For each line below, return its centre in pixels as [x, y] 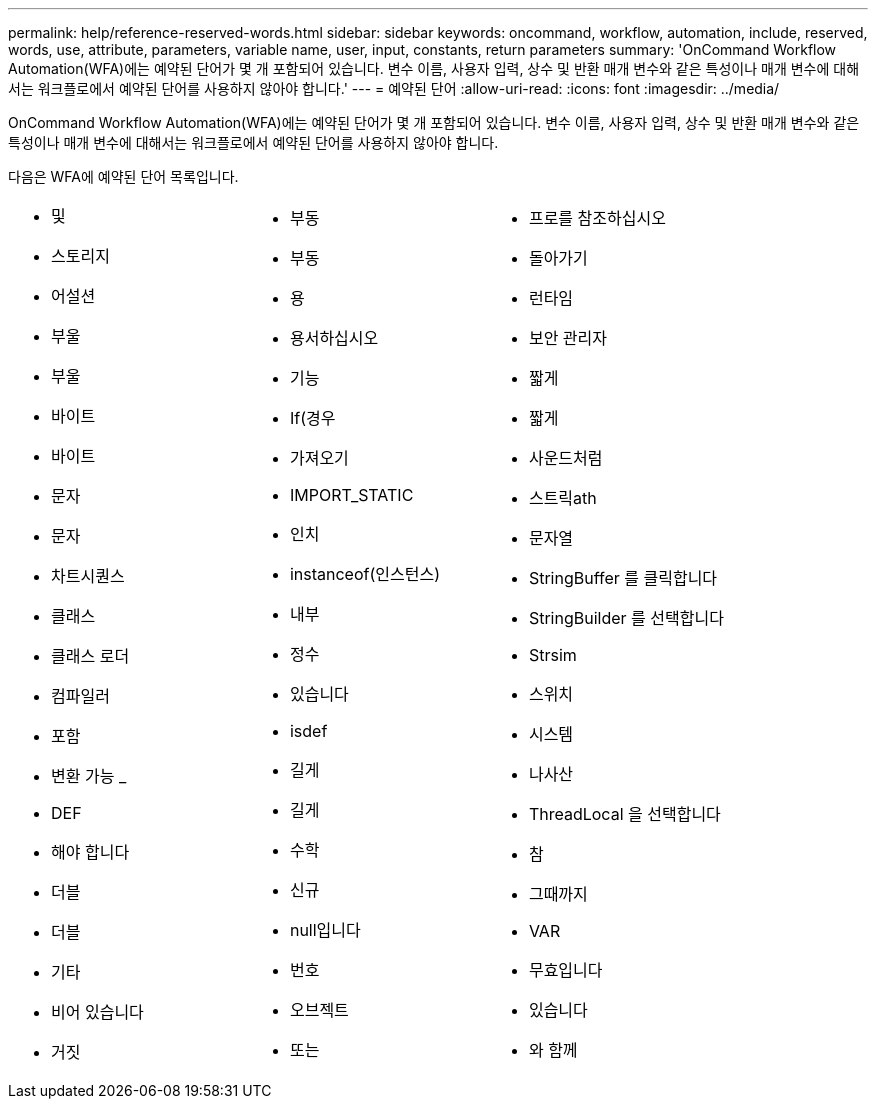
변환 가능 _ [89, 776]
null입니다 [325, 930]
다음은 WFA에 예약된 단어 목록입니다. [123, 176]
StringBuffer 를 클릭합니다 [623, 578]
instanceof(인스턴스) [365, 574]
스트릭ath [562, 498]
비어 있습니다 [97, 1012]
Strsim [552, 655]
